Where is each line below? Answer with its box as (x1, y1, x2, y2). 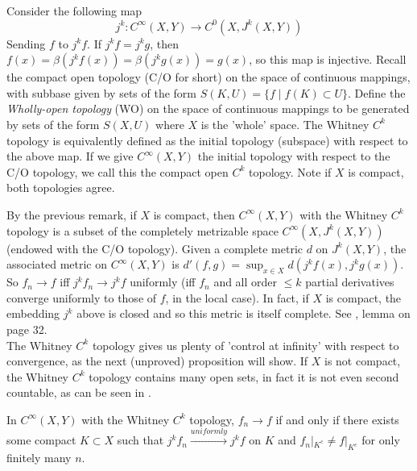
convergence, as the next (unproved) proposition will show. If (6, 352, 308, 369)
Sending (6, 35, 46, 52)
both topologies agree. (6, 179, 115, 196)
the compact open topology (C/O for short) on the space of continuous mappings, (6, 69, 411, 85)
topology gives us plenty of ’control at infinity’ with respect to (92, 336, 399, 353)
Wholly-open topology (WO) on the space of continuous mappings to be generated (6, 100, 410, 117)
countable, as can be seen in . (6, 384, 151, 401)
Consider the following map (6, 2, 142, 19)
